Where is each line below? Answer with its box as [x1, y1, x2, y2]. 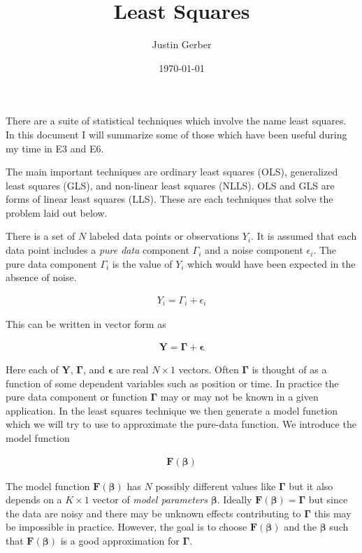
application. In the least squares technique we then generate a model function [6, 403, 338, 417]
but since [308, 492, 348, 507]
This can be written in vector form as [6, 317, 166, 331]
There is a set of [6, 229, 75, 243]
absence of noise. [6, 270, 77, 285]
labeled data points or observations [89, 229, 240, 243]
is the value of [112, 256, 173, 271]
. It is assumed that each [251, 229, 357, 243]
